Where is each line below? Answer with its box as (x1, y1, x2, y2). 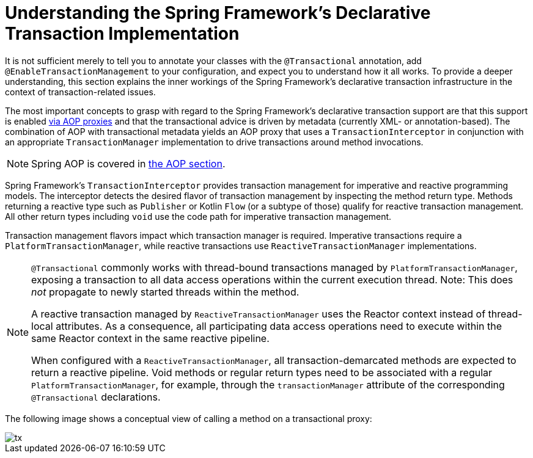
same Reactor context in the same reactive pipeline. (31, 332, 270, 344)
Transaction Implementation (5, 23, 240, 44)
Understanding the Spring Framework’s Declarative (5, 2, 431, 23)
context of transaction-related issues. (5, 86, 156, 97)
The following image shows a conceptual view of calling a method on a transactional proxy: (5, 413, 372, 424)
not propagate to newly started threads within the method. (31, 285, 300, 298)
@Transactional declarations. (31, 390, 161, 403)
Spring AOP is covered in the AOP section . (31, 157, 226, 170)
